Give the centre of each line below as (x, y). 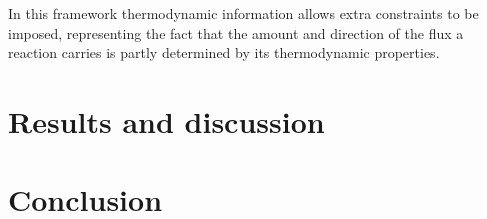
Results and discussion (166, 120)
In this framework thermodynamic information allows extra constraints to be (243, 13)
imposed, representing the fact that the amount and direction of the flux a (236, 32)
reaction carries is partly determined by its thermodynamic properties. (224, 52)
